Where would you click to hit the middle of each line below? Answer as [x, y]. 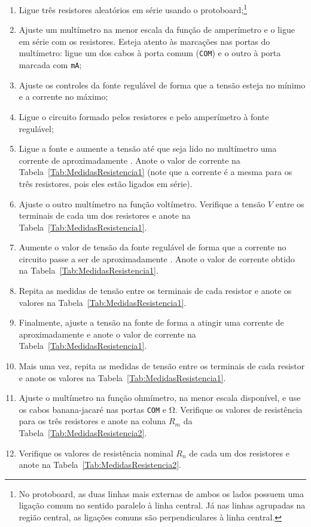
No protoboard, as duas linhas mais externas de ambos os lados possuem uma [161, 493]
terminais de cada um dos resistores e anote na [105, 215]
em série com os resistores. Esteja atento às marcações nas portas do [144, 41]
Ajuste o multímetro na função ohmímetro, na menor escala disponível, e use [160, 398]
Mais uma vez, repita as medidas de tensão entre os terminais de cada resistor [162, 366]
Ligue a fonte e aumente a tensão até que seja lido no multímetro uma [148, 148]
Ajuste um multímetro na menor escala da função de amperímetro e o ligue [157, 30]
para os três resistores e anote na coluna [92, 421]
